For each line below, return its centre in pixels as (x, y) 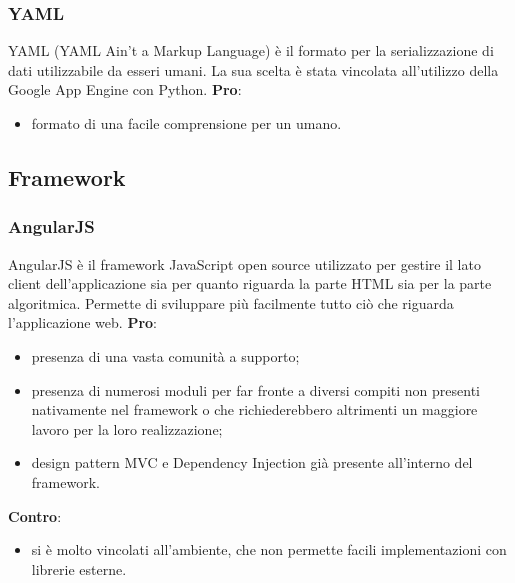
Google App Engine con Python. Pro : (125, 89)
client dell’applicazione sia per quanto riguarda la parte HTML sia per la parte (250, 283)
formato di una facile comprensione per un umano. (186, 123)
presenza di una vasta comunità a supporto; (165, 355)
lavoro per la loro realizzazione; (127, 428)
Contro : (35, 515)
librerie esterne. (79, 568)
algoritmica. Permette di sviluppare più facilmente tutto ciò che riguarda (231, 302)
